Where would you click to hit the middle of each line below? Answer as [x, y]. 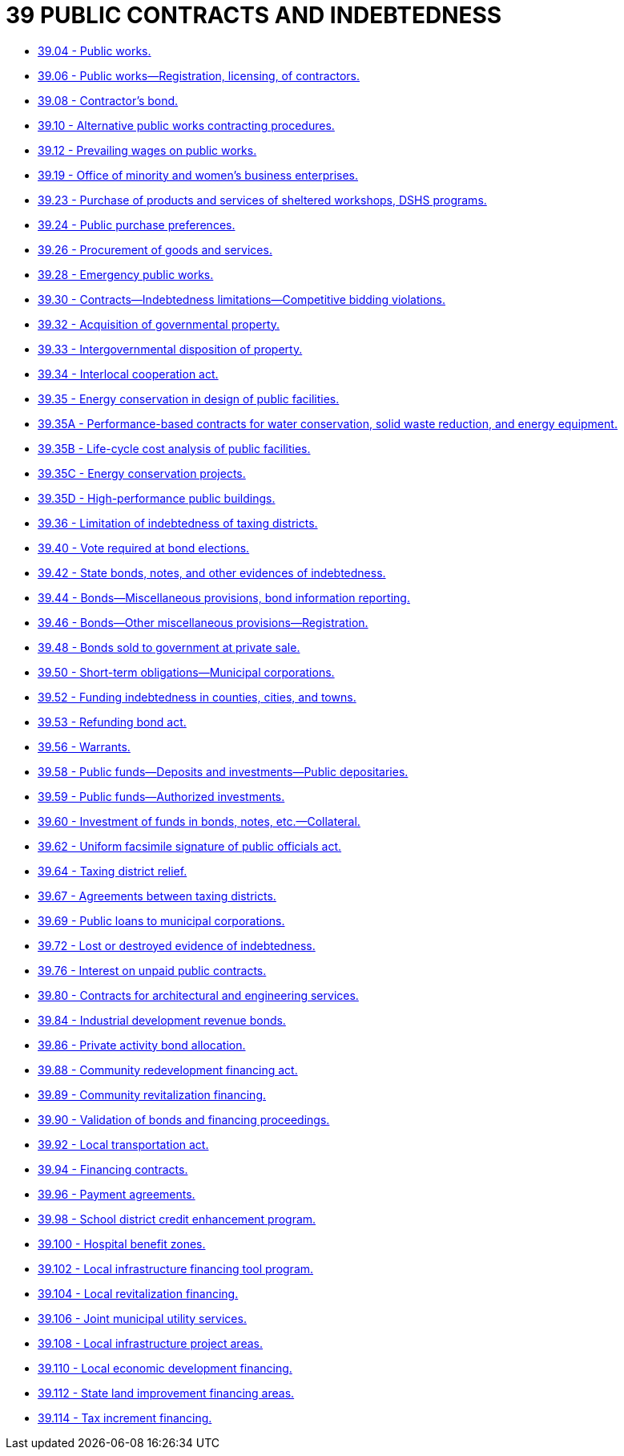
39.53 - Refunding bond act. [112, 722]
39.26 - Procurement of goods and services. [155, 249]
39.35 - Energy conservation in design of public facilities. [189, 398]
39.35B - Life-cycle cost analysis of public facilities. [174, 448]
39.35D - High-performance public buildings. [157, 498]
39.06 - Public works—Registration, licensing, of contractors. [199, 75]
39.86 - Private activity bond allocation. [142, 1045]
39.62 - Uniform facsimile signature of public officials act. [190, 846]
